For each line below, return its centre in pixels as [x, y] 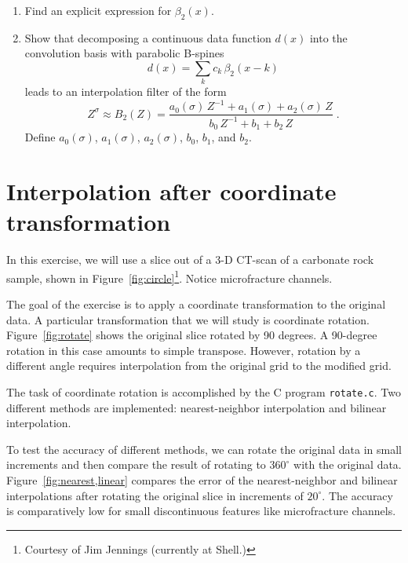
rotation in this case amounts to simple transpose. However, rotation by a [184, 350]
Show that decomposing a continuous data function [148, 37]
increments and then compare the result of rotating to [136, 464]
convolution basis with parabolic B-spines [124, 53]
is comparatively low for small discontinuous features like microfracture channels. [201, 511]
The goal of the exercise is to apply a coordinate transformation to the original [196, 304]
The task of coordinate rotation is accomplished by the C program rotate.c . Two [204, 391]
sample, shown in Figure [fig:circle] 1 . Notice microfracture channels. [169, 276]
